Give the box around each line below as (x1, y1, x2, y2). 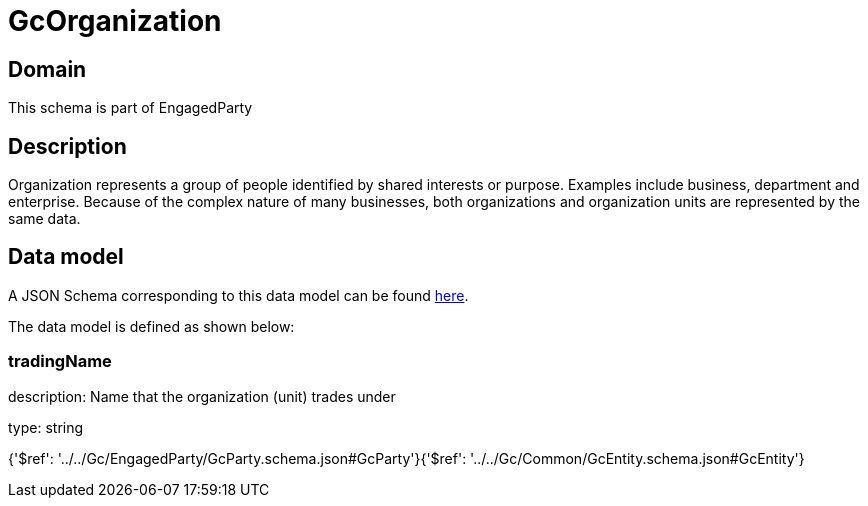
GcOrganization (8, 4, 222, 38)
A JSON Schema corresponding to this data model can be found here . (8, 286, 469, 304)
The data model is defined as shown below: (8, 317, 295, 335)
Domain (8, 56, 87, 82)
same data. (8, 210, 81, 228)
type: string (8, 418, 84, 436)
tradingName (8, 351, 112, 372)
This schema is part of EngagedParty (8, 99, 253, 117)
